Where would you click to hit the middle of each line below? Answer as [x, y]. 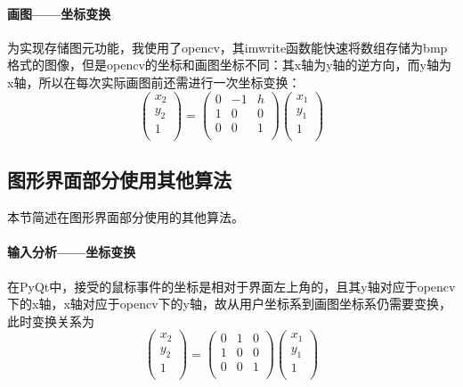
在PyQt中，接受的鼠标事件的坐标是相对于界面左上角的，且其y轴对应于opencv [231, 286]
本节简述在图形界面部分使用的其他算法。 [126, 217]
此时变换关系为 [51, 321]
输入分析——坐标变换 [72, 252]
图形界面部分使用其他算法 [119, 180]
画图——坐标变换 [59, 13]
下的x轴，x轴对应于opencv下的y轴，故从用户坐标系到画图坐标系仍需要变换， [229, 304]
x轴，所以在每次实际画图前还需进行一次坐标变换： [154, 82]
